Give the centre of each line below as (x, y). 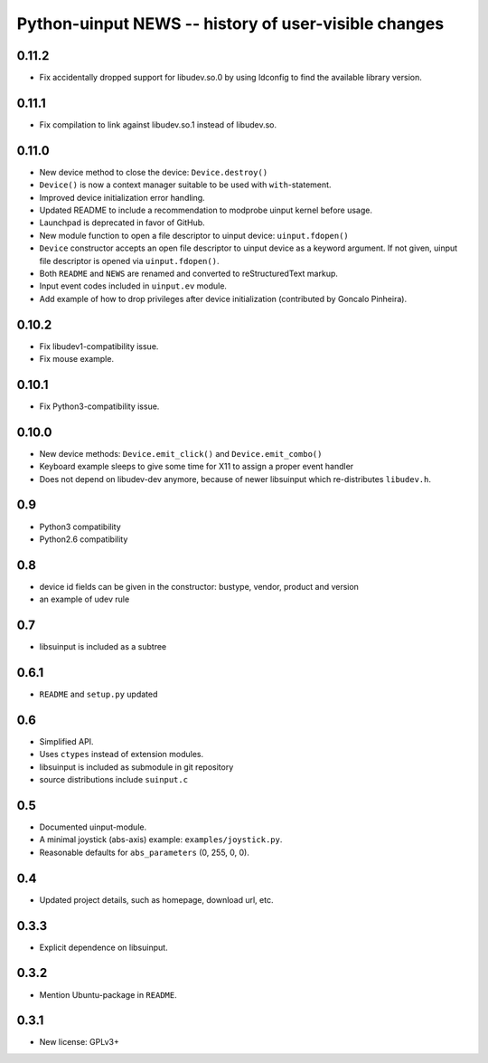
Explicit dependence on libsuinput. (103, 947)
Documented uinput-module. (93, 827)
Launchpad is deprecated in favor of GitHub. (122, 223)
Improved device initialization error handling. (122, 197)
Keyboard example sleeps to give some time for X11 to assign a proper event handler (197, 467)
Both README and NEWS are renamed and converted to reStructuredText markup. (189, 273)
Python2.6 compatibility (84, 539)
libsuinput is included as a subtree (103, 647)
